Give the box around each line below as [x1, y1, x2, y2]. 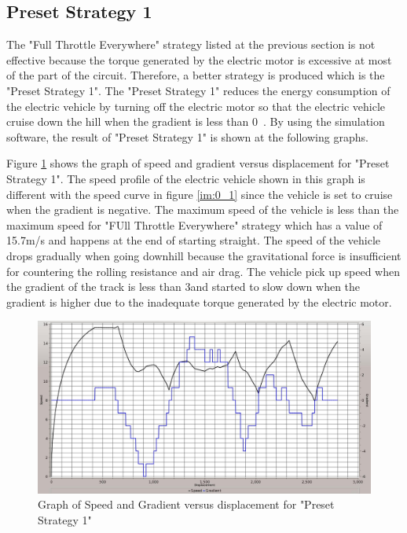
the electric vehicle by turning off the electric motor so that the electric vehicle [6, 97, 386, 114]
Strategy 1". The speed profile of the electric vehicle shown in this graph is [6, 170, 365, 186]
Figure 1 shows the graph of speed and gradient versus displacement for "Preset [6, 155, 390, 171]
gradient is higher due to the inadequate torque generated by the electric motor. [6, 293, 392, 310]
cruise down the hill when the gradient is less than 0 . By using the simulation [6, 113, 385, 130]
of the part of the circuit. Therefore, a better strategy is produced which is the [6, 67, 385, 83]
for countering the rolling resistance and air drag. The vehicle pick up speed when [6, 263, 400, 279]
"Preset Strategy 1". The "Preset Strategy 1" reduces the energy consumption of [6, 82, 390, 98]
